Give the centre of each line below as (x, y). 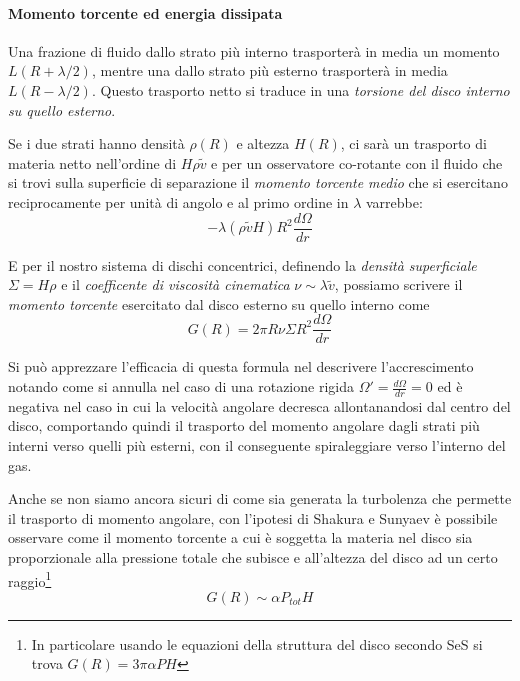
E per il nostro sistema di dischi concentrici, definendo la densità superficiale (242, 264)
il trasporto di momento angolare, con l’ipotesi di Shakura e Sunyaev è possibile (253, 517)
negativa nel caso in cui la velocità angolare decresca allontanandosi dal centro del (259, 405)
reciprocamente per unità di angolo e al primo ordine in (178, 201)
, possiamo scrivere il (398, 284)
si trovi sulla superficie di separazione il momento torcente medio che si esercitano (258, 182)
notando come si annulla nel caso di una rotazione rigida (181, 386)
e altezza (263, 143)
